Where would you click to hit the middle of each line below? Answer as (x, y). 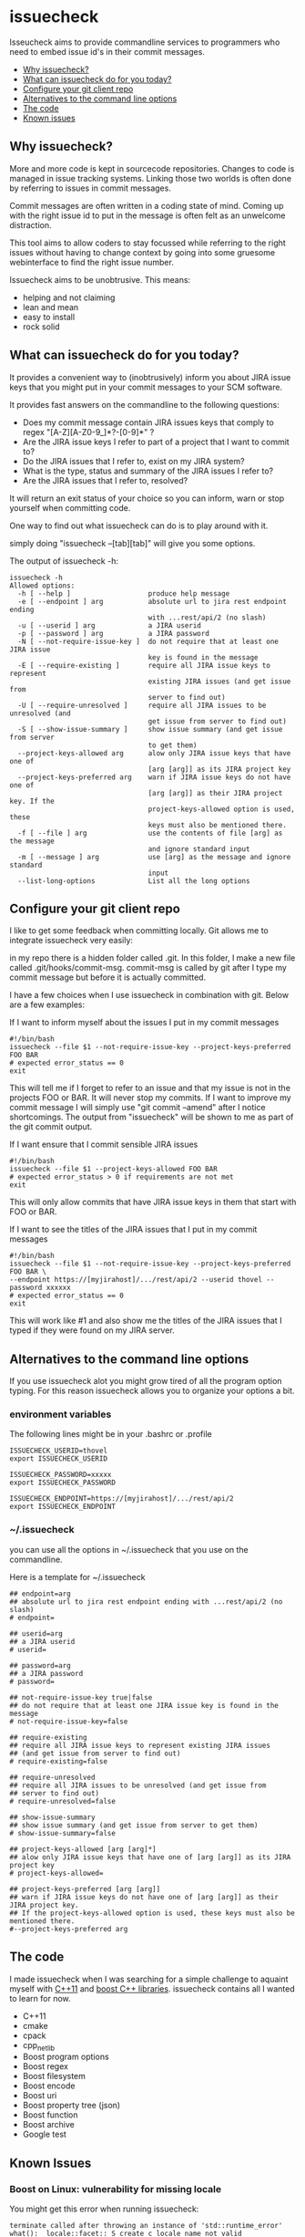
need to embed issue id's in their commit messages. (107, 51)
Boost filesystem (54, 2076)
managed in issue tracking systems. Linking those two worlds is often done (151, 178)
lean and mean (51, 307)
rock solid (41, 327)
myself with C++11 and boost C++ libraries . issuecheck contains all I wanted (152, 1988)
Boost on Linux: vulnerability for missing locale (116, 2189)
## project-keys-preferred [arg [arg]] (85, 1889)
